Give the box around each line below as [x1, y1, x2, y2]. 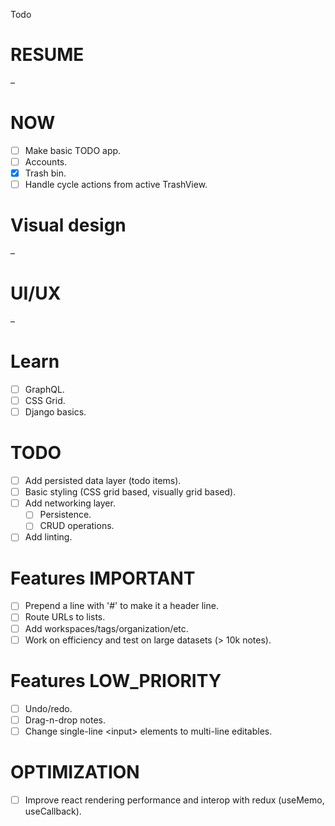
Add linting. [24, 531, 73, 543]
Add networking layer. [24, 497, 116, 509]
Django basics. [24, 406, 87, 418]
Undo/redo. [24, 702, 73, 714]
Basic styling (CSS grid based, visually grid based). [24, 486, 237, 498]
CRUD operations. [39, 520, 115, 532]
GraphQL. [24, 383, 65, 395]
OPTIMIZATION [10, 760, 140, 783]
